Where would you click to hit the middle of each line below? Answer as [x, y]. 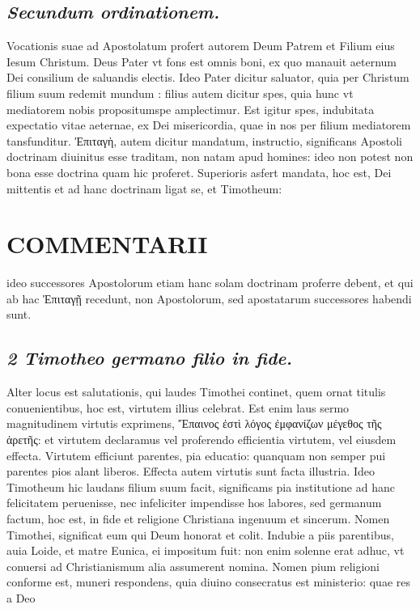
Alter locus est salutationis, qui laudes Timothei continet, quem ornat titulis [196, 392]
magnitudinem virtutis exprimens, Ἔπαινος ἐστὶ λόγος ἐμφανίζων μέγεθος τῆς [194, 423]
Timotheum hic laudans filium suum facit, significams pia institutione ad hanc [201, 486]
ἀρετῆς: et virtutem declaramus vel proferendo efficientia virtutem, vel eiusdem [202, 440]
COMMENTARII [107, 244]
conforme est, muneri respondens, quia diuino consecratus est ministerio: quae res [208, 582]
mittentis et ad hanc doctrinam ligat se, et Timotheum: [144, 188]
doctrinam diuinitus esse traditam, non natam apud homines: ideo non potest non [210, 156]
